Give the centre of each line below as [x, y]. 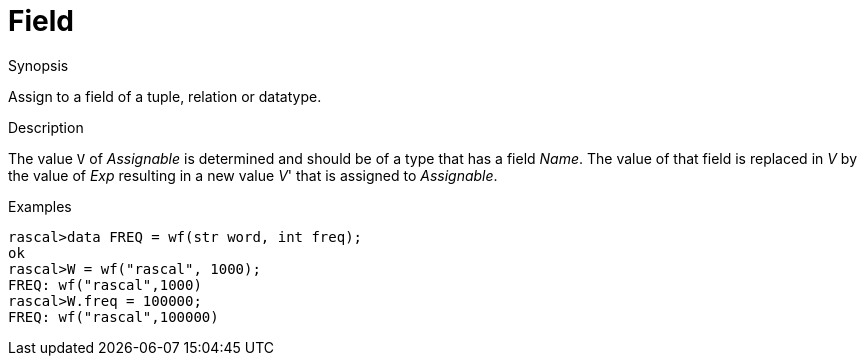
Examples [40, 206]
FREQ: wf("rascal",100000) [113, 316]
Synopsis [38, 65]
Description [46, 127]
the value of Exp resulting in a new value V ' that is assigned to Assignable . [253, 175]
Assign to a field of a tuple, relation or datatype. [165, 96]
